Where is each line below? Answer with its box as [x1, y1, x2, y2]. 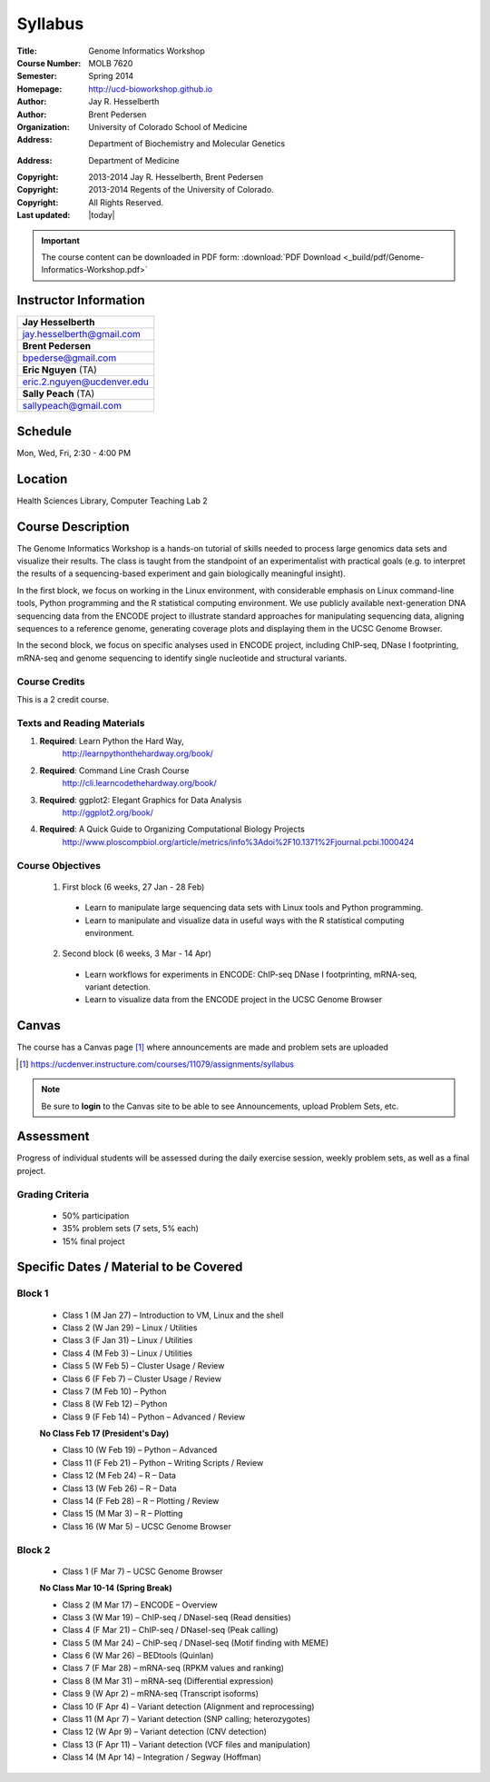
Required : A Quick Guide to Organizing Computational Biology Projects [39, 823, 306, 835]
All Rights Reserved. [88, 196, 163, 208]
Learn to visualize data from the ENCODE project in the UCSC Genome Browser [84, 994, 383, 1005]
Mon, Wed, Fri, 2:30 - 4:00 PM [16, 447, 132, 458]
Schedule [16, 423, 73, 439]
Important [41, 234, 81, 245]
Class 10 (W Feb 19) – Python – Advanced [62, 1445, 218, 1456]
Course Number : [16, 57, 82, 68]
